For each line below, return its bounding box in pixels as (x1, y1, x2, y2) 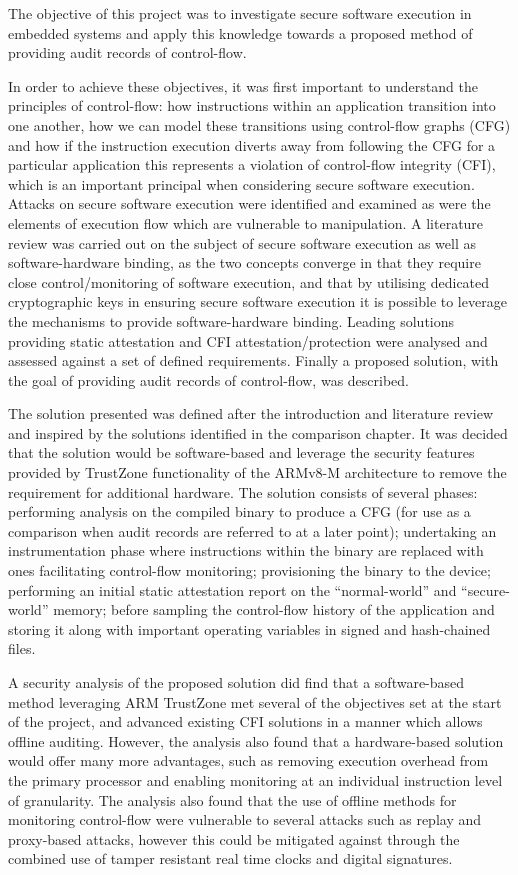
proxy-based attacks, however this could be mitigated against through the (8, 828, 460, 849)
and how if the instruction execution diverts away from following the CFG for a (8, 134, 496, 155)
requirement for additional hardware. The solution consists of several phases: (8, 481, 478, 502)
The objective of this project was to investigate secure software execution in (8, 3, 472, 23)
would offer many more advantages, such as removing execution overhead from (8, 750, 489, 771)
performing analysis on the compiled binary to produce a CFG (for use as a (8, 501, 471, 522)
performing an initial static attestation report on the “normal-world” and (8, 579, 457, 600)
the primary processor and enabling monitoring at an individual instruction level (8, 769, 503, 790)
